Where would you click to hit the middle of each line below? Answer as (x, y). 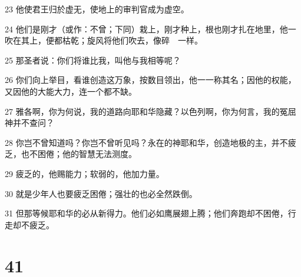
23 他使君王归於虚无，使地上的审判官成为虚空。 (97, 9)
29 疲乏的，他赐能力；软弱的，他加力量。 (85, 173)
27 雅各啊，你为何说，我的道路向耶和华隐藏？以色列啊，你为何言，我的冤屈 (150, 111)
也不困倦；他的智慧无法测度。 (79, 154)
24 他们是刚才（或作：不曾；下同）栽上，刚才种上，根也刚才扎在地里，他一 (150, 29)
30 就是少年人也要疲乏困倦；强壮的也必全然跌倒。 (101, 193)
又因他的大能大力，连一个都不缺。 (71, 91)
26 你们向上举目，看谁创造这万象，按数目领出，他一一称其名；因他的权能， (150, 80)
